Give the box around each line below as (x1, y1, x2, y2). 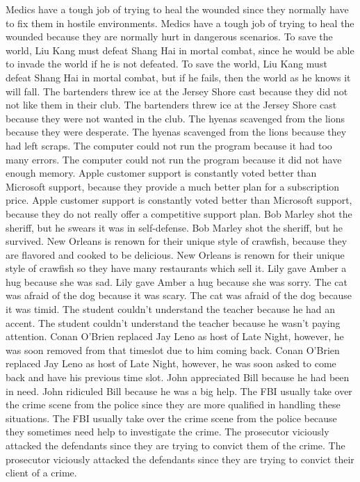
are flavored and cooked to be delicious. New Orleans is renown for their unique (6, 247, 345, 262)
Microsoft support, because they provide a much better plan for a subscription (6, 179, 340, 193)
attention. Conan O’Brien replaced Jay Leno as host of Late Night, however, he (6, 329, 344, 344)
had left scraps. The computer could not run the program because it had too (6, 138, 332, 152)
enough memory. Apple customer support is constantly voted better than (6, 166, 317, 180)
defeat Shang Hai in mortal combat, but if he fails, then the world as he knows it (6, 70, 351, 84)
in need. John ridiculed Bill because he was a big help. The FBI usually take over (6, 383, 352, 398)
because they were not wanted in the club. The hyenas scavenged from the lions (6, 111, 345, 125)
